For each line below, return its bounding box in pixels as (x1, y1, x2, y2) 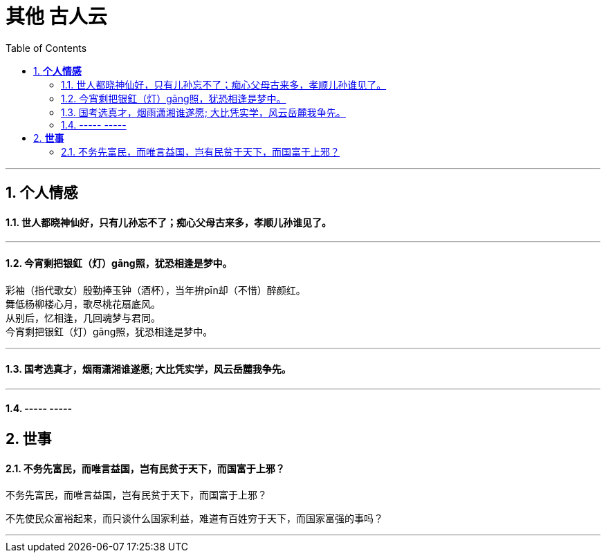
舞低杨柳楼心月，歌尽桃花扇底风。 (6, 297, 160, 310)
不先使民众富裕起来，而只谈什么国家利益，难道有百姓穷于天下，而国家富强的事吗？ (6, 512, 383, 525)
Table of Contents (6, 41, 87, 54)
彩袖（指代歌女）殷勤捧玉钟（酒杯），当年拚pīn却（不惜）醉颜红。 (6, 283, 306, 296)
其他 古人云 (6, 5, 107, 28)
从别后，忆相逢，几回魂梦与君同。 (6, 311, 160, 324)
